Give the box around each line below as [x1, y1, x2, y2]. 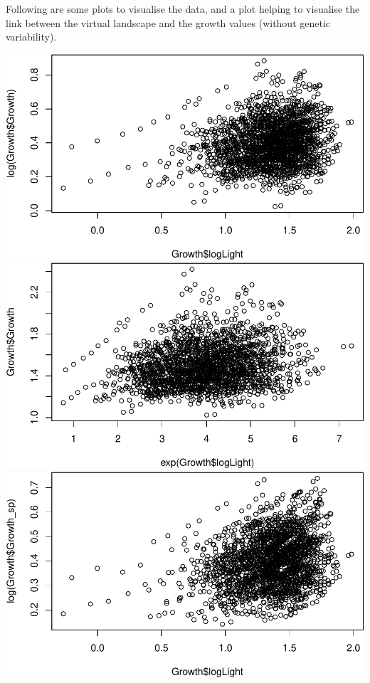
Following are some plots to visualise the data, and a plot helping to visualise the [6, 1, 360, 16]
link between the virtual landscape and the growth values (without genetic [6, 15, 331, 30]
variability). [6, 29, 57, 44]
